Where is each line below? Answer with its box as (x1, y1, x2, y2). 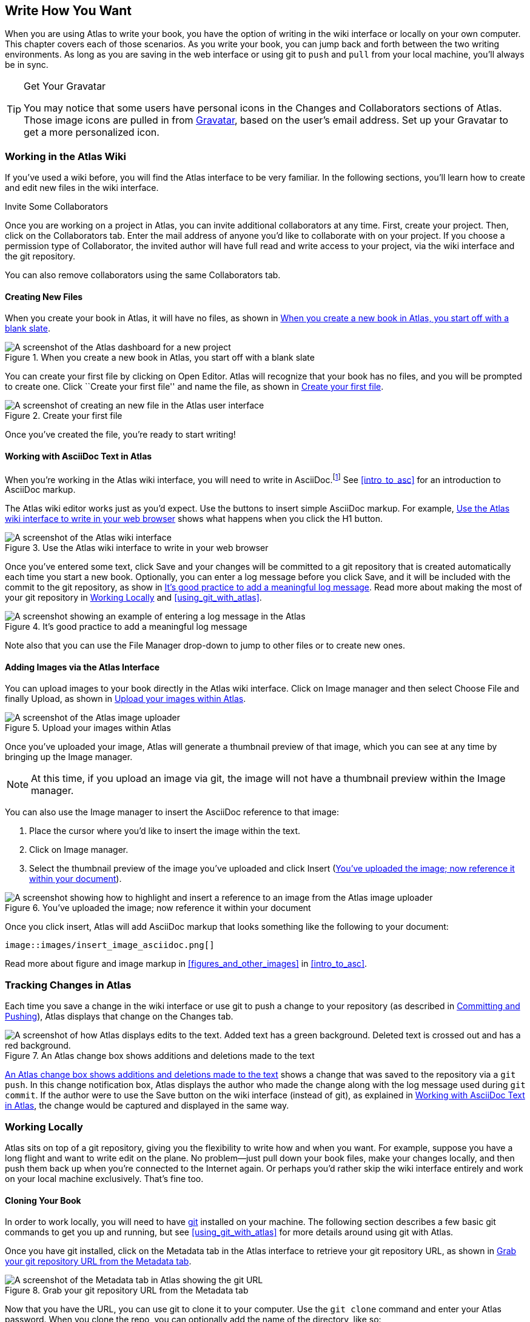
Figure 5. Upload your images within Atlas (5, 723, 171, 733)
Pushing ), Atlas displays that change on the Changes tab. (5, 1011, 233, 1022)
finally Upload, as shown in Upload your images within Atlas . (5, 693, 246, 704)
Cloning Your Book (5, 1195, 81, 1206)
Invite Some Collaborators (5, 201, 109, 212)
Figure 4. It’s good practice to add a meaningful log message (5, 621, 247, 632)
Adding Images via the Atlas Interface (5, 661, 160, 672)
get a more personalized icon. (24, 126, 159, 139)
